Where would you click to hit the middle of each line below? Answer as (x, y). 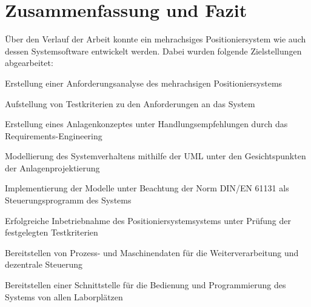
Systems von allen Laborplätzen (64, 296)
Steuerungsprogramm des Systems (68, 200)
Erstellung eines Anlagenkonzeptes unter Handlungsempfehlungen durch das (146, 124)
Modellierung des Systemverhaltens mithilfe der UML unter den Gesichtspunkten (155, 156)
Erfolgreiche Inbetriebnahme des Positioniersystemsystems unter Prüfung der (148, 220)
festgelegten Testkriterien (52, 232)
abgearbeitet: (29, 63)
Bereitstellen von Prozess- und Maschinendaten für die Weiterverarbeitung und (152, 252)
